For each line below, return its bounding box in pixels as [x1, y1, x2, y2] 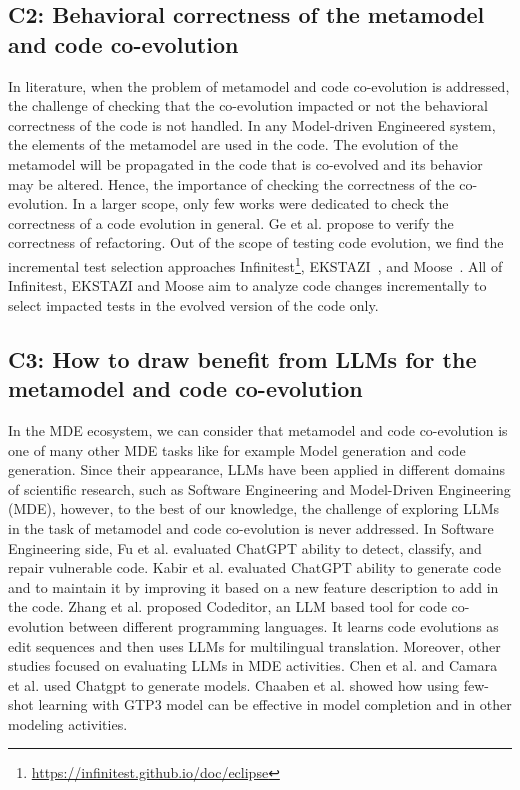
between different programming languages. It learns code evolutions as [68, 615, 499, 636]
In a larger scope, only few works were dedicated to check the [72, 193, 449, 214]
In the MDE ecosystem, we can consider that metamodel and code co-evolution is [8, 419, 508, 440]
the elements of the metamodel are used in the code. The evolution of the [8, 134, 459, 155]
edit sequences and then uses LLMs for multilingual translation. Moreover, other [8, 635, 501, 656]
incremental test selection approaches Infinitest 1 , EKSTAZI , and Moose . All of [8, 252, 503, 276]
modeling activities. [8, 713, 128, 734]
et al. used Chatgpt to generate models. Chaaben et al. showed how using [8, 674, 460, 695]
